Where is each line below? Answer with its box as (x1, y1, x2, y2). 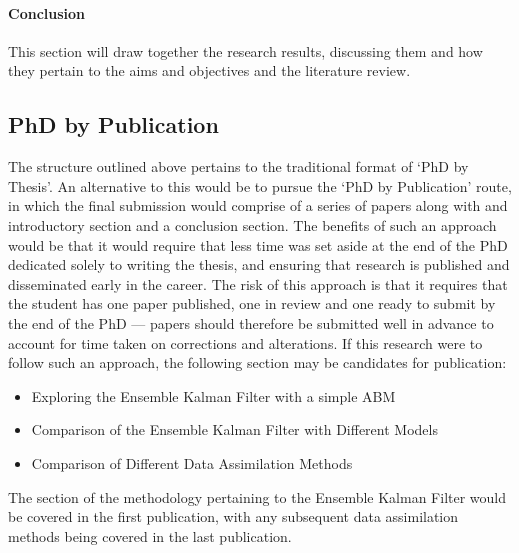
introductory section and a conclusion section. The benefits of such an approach (8, 214, 497, 235)
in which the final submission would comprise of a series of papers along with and (8, 195, 508, 216)
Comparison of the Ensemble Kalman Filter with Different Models (31, 419, 438, 440)
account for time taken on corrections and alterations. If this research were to (8, 332, 483, 353)
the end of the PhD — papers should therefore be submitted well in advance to (8, 312, 494, 333)
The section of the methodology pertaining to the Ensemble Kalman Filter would (8, 486, 507, 507)
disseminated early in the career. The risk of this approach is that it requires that (8, 273, 508, 294)
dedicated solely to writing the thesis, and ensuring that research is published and (8, 254, 510, 275)
